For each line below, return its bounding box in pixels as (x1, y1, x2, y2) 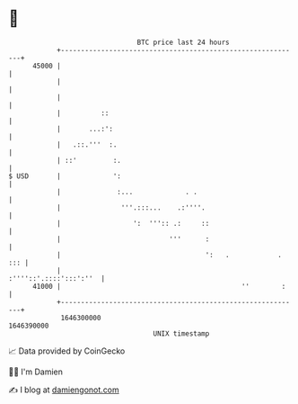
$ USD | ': (8, 171, 122, 181)
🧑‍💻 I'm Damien (8, 366, 64, 377)
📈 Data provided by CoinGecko (8, 346, 126, 356)
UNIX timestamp (153, 328, 210, 338)
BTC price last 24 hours (136, 38, 230, 47)
